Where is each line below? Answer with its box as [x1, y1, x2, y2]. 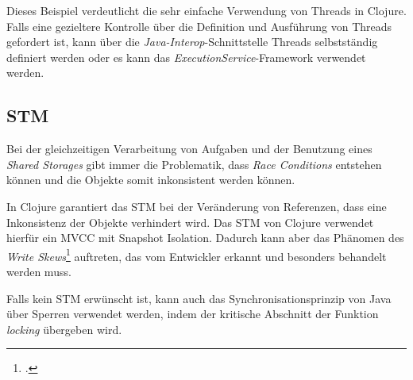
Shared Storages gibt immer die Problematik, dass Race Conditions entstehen [6, 155, 382, 172]
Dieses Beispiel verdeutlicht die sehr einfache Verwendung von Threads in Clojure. [6, 2, 407, 18]
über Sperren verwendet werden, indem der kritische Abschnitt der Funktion [6, 305, 379, 322]
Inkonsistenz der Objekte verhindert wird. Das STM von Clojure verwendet [6, 213, 374, 230]
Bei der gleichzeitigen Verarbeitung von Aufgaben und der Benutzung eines [6, 140, 372, 157]
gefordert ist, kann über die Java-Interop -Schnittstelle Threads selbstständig [6, 33, 378, 50]
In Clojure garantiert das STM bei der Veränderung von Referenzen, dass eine [6, 198, 387, 214]
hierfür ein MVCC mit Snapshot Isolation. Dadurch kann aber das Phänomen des [6, 229, 404, 246]
